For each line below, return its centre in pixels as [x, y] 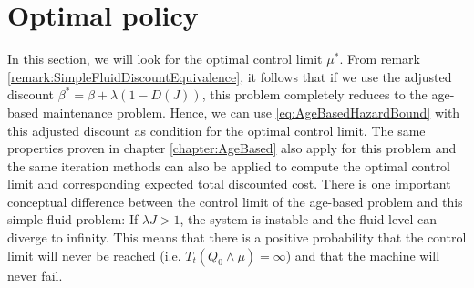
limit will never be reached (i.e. [94, 255]
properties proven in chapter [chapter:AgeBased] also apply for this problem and [232, 148]
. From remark [380, 59]
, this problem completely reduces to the [314, 94]
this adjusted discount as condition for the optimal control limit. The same [216, 130]
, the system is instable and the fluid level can [308, 219]
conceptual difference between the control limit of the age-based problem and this [235, 201]
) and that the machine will [363, 255]
